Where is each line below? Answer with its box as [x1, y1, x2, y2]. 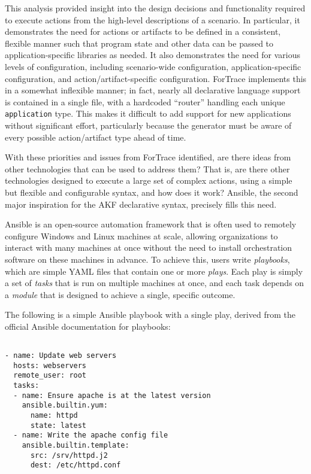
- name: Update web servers [5, 351, 117, 360]
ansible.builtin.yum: [22, 401, 108, 410]
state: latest [30, 421, 87, 430]
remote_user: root [13, 371, 87, 380]
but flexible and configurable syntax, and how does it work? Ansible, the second [5, 186, 298, 198]
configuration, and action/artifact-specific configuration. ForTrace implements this [5, 72, 307, 84]
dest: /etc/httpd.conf [30, 461, 121, 470]
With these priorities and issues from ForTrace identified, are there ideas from [5, 151, 291, 163]
